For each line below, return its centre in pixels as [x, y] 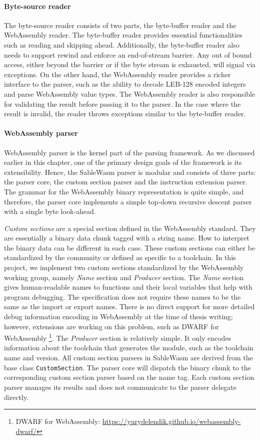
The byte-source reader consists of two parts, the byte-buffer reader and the [120, 25]
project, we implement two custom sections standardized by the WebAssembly [124, 267]
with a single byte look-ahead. [50, 211]
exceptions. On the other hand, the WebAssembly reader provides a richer [117, 74]
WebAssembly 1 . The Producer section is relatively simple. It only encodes [118, 337]
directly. [16, 397]
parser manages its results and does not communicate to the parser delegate [120, 387]
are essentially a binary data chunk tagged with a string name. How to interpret [127, 238]
